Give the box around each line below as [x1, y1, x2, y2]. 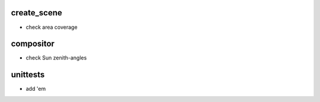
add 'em [25, 85, 46, 93]
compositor [11, 39, 55, 49]
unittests [11, 70, 45, 80]
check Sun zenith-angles [25, 54, 87, 61]
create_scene [11, 8, 62, 18]
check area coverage [25, 24, 78, 31]
